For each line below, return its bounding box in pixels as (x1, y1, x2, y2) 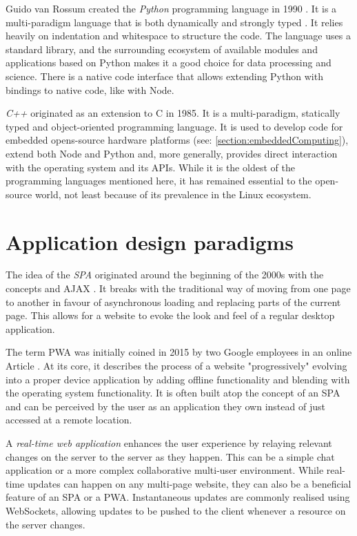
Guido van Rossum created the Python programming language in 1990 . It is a (6, 1, 337, 15)
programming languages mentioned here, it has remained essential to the (6, 173, 312, 188)
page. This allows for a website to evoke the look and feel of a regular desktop (6, 308, 335, 323)
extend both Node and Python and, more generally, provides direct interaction (6, 146, 338, 160)
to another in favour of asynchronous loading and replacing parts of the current (6, 294, 341, 309)
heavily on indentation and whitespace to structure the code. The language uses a (6, 28, 351, 43)
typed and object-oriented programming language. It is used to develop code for (6, 119, 343, 133)
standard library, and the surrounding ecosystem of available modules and (6, 41, 318, 56)
